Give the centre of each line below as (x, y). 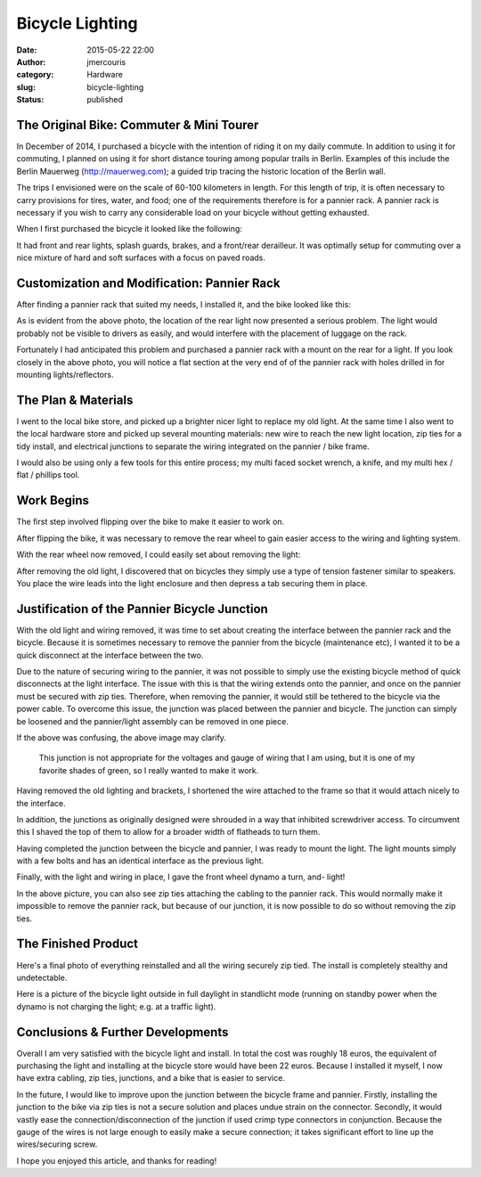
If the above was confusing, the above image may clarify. (122, 737)
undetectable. (42, 977)
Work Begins (53, 500)
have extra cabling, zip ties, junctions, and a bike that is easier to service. (151, 1078)
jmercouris (106, 61)
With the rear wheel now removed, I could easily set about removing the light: (159, 555)
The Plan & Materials (75, 400)
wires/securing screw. (57, 1144)
